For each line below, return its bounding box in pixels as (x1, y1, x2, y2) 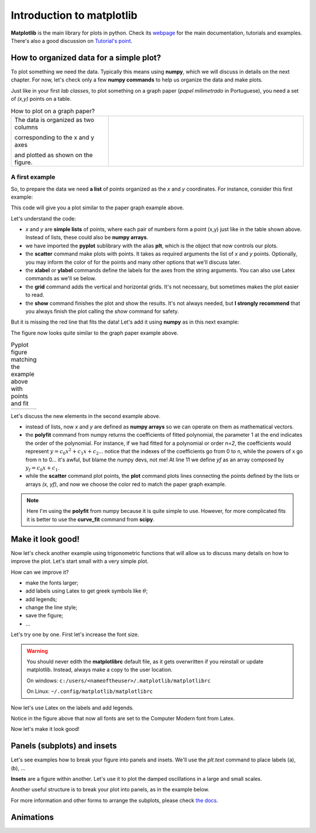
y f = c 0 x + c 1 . (25, 464, 60, 472)
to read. (25, 291, 44, 298)
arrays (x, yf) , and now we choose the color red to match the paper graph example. (25, 481, 226, 488)
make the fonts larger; (25, 579, 79, 586)
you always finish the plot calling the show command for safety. (25, 308, 179, 315)
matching (11, 355, 37, 363)
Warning (26, 647, 48, 654)
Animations (11, 812, 54, 822)
